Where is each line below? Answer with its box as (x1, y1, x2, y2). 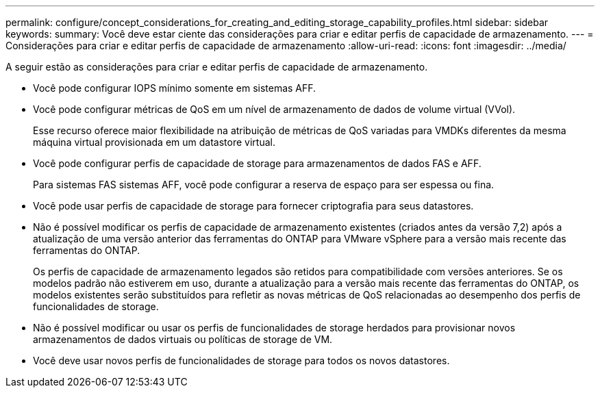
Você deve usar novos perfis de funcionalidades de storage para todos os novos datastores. (33, 355, 450, 366)
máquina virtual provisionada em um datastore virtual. (33, 136, 275, 148)
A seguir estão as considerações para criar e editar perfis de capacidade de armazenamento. (5, 61, 428, 73)
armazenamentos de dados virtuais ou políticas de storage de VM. (33, 333, 333, 345)
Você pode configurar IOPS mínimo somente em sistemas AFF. (33, 82, 316, 94)
